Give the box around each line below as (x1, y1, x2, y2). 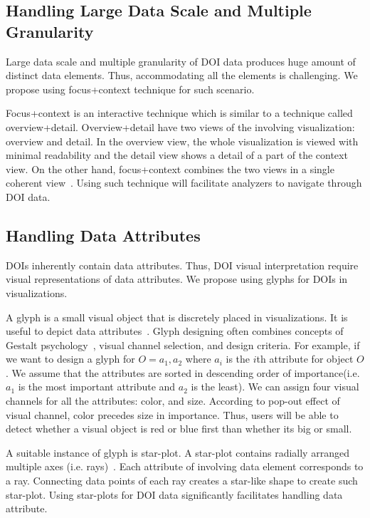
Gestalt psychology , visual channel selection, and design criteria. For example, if (6, 337, 360, 352)
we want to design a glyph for (6, 351, 135, 366)
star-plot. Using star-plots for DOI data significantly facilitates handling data (6, 487, 343, 502)
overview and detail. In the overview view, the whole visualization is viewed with (6, 133, 359, 148)
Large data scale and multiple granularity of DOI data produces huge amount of (6, 53, 356, 68)
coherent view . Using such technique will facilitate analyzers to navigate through (6, 175, 362, 190)
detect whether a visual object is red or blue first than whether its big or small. (6, 421, 352, 436)
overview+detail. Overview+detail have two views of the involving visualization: (6, 119, 355, 134)
